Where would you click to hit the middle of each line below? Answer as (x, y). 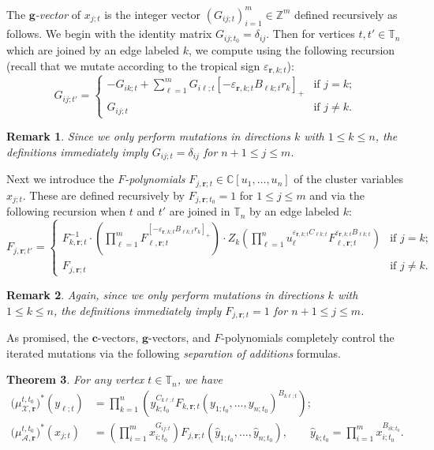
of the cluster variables (348, 179)
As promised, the (48, 337)
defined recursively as (346, 14)
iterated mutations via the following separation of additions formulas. (174, 352)
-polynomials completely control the (308, 337)
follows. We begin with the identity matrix (109, 34)
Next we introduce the (60, 179)
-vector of (58, 14)
